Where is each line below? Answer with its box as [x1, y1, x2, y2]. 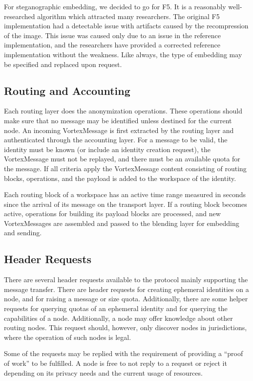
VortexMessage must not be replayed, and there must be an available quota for [4, 154, 240, 164]
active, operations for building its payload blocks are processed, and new [4, 208, 221, 219]
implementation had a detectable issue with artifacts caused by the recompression [4, 21, 249, 31]
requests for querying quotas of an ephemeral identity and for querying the [4, 303, 228, 314]
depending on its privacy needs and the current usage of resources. [4, 367, 203, 378]
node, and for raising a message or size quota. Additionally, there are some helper [4, 293, 248, 304]
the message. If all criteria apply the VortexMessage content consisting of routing [4, 163, 247, 173]
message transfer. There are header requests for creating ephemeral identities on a [4, 284, 249, 294]
